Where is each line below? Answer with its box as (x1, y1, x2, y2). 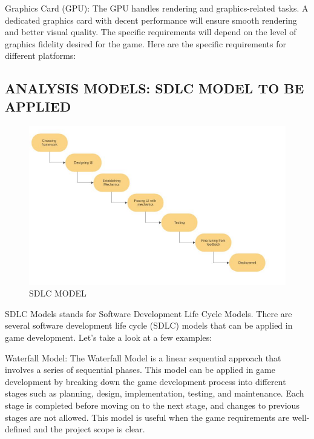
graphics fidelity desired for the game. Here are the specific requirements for (5, 37, 286, 50)
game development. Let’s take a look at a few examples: (5, 330, 212, 343)
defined (5, 423, 31, 435)
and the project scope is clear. (34, 423, 145, 435)
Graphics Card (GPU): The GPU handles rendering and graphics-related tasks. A (5, 2, 309, 14)
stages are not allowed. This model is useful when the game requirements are (5, 411, 290, 423)
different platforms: (5, 49, 76, 62)
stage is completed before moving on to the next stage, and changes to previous (5, 398, 299, 411)
